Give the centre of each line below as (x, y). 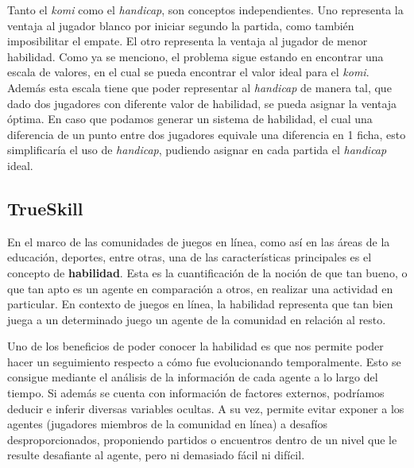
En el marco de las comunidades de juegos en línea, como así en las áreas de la (199, 241)
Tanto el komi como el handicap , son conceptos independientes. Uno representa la (205, 10)
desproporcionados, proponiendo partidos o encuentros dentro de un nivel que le (202, 439)
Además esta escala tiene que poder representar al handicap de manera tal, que (199, 87)
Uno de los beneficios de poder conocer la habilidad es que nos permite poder (195, 346)
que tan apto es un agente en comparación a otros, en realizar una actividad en (200, 288)
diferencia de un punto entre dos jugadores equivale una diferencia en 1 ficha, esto (207, 134)
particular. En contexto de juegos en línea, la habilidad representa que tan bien (200, 304)
